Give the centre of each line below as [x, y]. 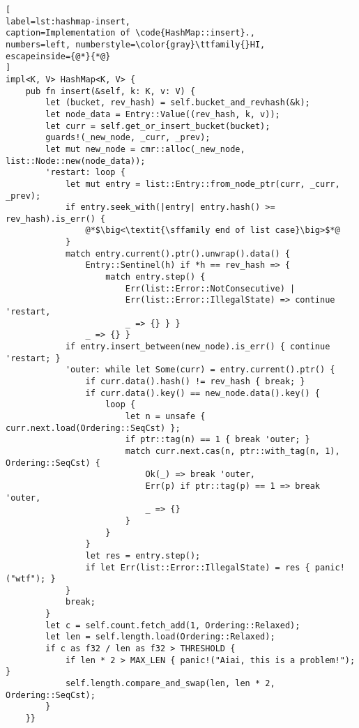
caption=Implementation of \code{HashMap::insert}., [130, 33]
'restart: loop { [85, 173]
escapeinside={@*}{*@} [58, 56]
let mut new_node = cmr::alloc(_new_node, [145, 149]
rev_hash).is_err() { [56, 219]
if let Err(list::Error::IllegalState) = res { [198, 567]
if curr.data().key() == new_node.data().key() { [203, 393]
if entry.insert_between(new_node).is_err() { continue [198, 347]
